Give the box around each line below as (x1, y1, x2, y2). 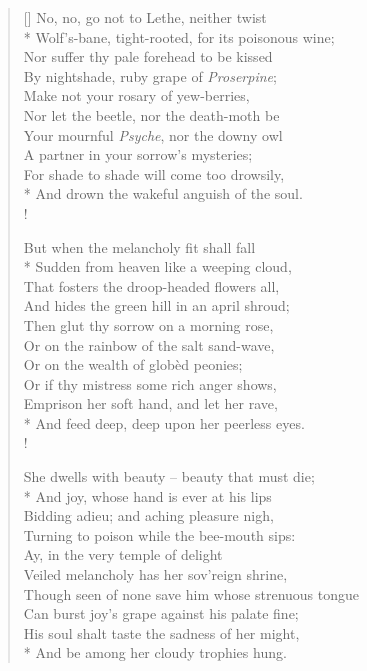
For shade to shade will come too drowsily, (23, 163, 285, 184)
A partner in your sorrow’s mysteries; (23, 144, 253, 165)
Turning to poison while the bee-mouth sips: (23, 524, 296, 545)
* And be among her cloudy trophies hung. (23, 642, 287, 663)
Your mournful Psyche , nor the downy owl (23, 124, 283, 145)
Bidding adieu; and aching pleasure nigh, (23, 505, 274, 526)
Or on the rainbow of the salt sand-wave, (23, 334, 275, 355)
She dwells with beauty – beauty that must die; (23, 466, 315, 487)
